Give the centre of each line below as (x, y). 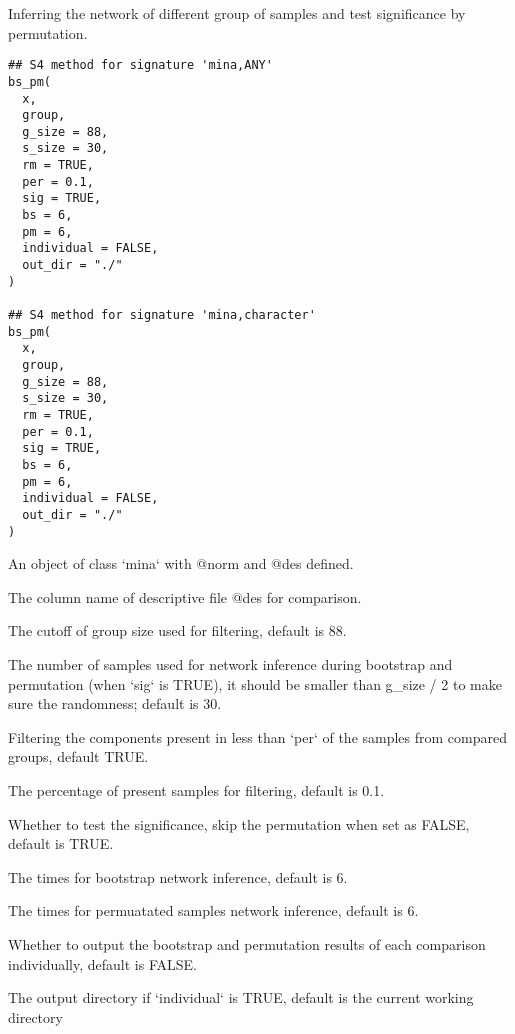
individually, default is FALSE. (102, 963)
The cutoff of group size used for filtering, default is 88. (177, 630)
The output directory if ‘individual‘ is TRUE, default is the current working (241, 997)
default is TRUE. (61, 843)
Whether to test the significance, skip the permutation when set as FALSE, (239, 823)
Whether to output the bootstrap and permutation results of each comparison (247, 943)
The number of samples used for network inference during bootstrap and (230, 664)
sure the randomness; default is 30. (115, 703)
